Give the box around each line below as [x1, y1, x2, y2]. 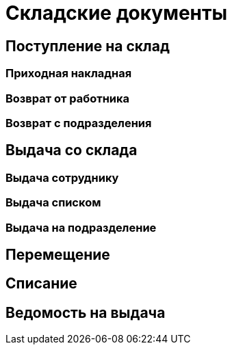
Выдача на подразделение [5, 220, 157, 234]
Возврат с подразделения [5, 116, 152, 130]
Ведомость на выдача [5, 304, 166, 321]
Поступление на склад [5, 37, 170, 55]
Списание [5, 275, 77, 293]
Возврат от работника [5, 91, 130, 105]
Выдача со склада [5, 142, 138, 159]
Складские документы [5, 1, 227, 25]
